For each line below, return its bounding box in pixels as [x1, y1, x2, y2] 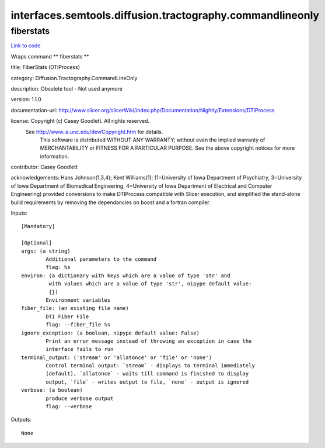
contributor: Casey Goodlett [11, 164, 78, 171]
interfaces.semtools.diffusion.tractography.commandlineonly [11, 9, 320, 22]
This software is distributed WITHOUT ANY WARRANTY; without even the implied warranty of [40, 136, 265, 143]
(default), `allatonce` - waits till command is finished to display [46, 370, 249, 377]
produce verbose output [46, 395, 114, 402]
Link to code [11, 42, 41, 49]
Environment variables [46, 297, 111, 304]
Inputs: [11, 209, 27, 216]
